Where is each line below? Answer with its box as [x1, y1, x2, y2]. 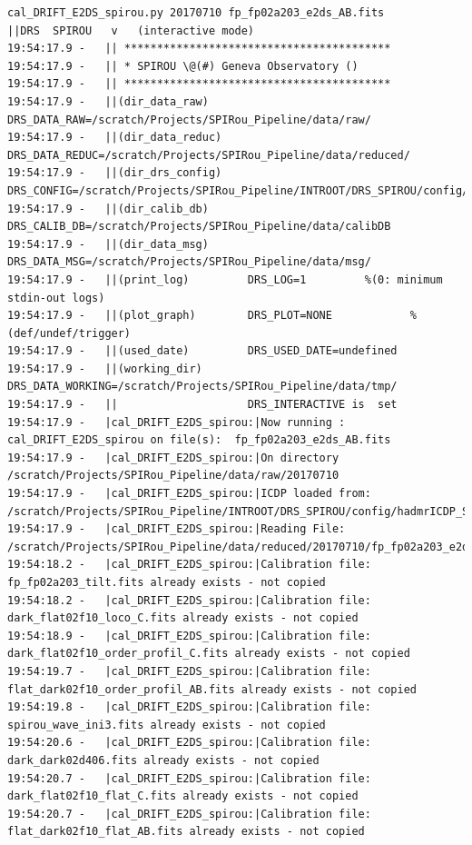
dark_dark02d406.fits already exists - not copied [7, 753, 320, 767]
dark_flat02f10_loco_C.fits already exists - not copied [7, 611, 359, 625]
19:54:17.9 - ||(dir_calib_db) [7, 202, 209, 215]
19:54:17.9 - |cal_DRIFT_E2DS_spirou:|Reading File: [7, 522, 346, 536]
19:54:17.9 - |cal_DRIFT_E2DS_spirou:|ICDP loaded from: [7, 487, 371, 501]
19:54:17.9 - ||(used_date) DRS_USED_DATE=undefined [7, 344, 398, 358]
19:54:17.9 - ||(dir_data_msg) [7, 237, 209, 251]
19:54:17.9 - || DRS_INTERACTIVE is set [7, 398, 398, 412]
